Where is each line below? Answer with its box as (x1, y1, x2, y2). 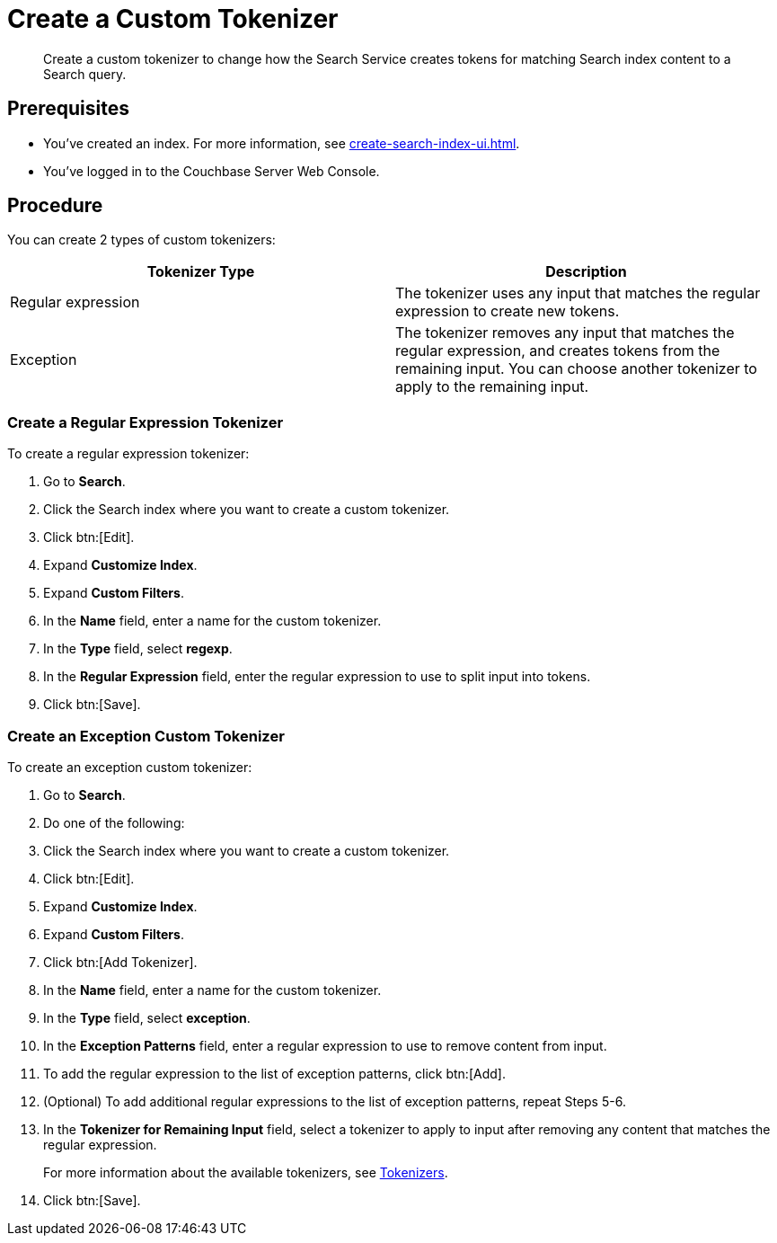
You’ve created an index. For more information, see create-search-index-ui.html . (43, 135, 520, 151)
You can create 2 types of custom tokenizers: (7, 232, 276, 248)
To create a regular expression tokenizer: (7, 446, 250, 462)
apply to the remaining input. (395, 377, 589, 396)
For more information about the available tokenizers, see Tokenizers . (43, 1164, 448, 1180)
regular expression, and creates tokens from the (395, 342, 720, 360)
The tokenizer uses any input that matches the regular (395, 284, 761, 303)
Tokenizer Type (146, 262, 255, 281)
